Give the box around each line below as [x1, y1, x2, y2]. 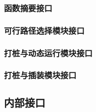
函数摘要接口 [4, 1, 53, 14]
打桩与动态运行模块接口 [4, 46, 93, 59]
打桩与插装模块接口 [4, 69, 77, 81]
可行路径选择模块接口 [4, 24, 85, 36]
